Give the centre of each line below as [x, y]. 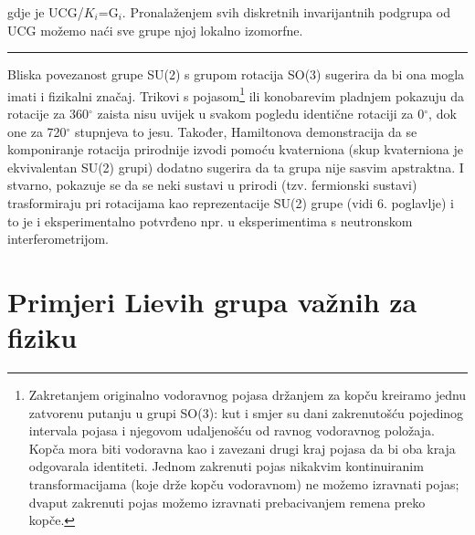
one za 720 [37, 131]
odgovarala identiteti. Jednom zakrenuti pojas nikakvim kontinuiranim [226, 466]
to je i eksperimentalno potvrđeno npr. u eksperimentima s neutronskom [210, 220]
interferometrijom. [58, 239]
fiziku [42, 337]
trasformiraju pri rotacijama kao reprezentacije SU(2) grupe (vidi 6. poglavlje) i [231, 203]
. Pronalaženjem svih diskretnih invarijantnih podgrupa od [286, 12]
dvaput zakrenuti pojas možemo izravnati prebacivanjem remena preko [227, 502]
